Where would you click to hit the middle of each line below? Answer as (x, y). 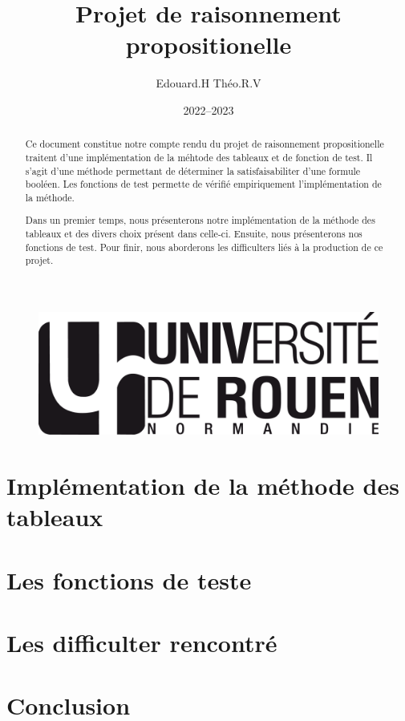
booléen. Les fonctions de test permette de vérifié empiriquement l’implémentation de (203, 184)
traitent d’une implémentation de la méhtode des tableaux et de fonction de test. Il (199, 157)
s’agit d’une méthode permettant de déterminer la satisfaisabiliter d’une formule (193, 170)
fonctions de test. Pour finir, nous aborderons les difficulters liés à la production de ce (204, 247)
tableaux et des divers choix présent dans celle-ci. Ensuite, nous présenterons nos (194, 234)
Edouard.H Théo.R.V (209, 83)
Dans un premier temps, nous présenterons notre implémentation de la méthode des (200, 220)
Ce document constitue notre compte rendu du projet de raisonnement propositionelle (205, 144)
